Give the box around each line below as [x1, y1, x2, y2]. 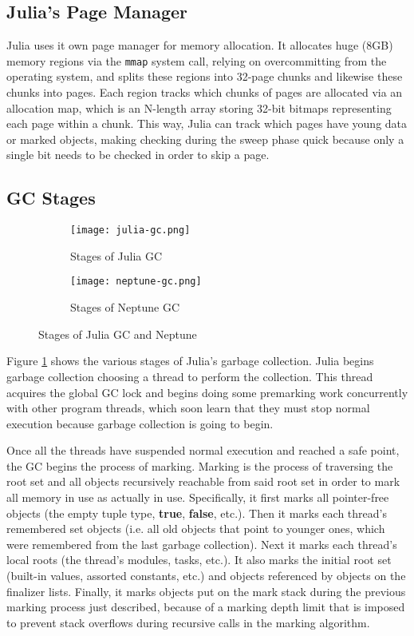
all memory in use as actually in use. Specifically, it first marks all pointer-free [6, 489, 389, 506]
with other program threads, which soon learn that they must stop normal [6, 399, 370, 416]
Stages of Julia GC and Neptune [38, 325, 197, 342]
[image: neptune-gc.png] [70, 276, 202, 288]
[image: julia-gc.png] [70, 225, 191, 237]
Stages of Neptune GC [70, 299, 180, 316]
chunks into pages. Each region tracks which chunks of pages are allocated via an [6, 84, 403, 101]
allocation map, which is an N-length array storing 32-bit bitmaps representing [6, 99, 392, 116]
